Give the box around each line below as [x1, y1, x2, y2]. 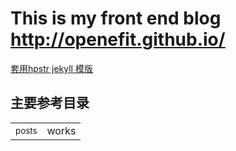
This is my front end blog [10, 7, 222, 30]
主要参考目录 [10, 95, 90, 112]
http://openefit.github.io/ [10, 28, 226, 51]
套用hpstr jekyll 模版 [10, 62, 93, 74]
